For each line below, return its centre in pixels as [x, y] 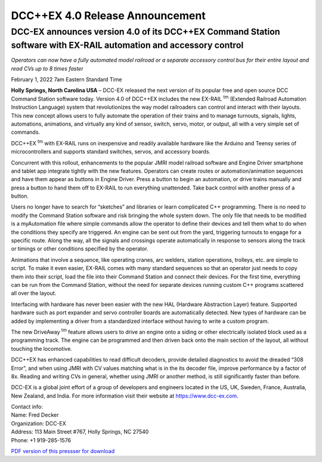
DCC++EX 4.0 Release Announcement [108, 16]
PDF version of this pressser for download [63, 451]
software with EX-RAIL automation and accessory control [127, 45]
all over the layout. [34, 293]
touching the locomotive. [42, 348]
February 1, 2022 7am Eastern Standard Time [66, 79]
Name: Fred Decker [35, 415]
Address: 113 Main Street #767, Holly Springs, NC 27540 [80, 432]
